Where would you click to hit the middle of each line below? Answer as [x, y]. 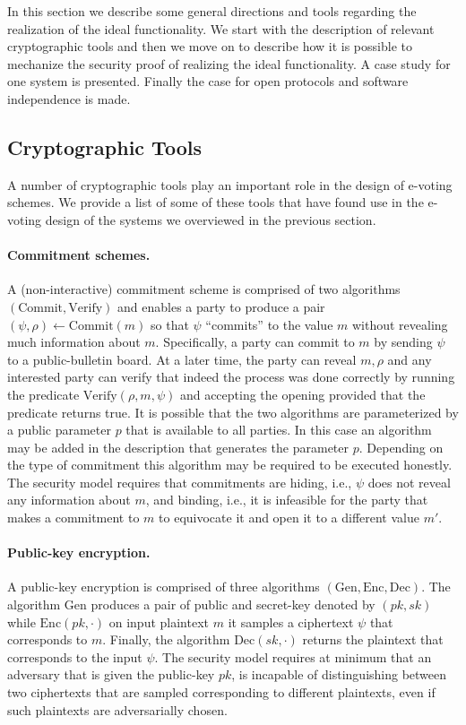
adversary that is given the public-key [111, 674]
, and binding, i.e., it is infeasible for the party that [287, 500]
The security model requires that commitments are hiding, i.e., [180, 482]
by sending [403, 342]
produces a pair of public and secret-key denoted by [233, 604]
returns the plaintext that [373, 639]
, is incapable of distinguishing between [339, 674]
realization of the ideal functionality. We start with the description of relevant [221, 28]
